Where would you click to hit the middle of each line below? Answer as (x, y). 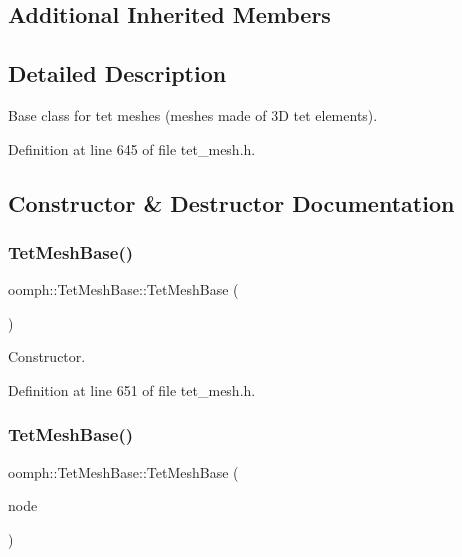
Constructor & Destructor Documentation (231, 202)
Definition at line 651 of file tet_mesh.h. (132, 389)
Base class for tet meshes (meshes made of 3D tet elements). (193, 114)
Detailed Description (117, 73)
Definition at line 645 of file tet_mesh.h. (132, 148)
